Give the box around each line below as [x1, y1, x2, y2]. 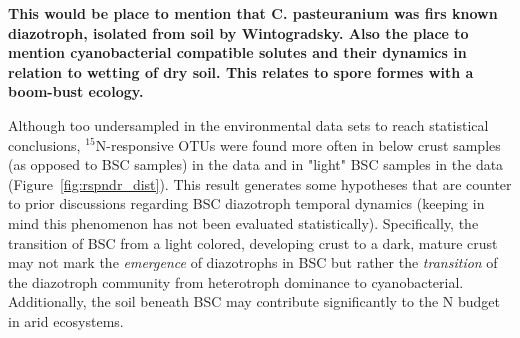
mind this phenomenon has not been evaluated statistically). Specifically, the [8, 212, 479, 233]
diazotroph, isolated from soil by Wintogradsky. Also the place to [8, 22, 469, 43]
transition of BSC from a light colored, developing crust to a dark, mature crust [8, 232, 498, 253]
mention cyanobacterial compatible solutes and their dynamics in [8, 42, 467, 63]
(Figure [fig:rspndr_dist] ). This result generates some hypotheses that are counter [8, 173, 512, 194]
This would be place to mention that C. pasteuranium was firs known [8, 3, 498, 23]
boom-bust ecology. [8, 81, 144, 102]
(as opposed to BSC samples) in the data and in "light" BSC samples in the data [8, 154, 504, 175]
